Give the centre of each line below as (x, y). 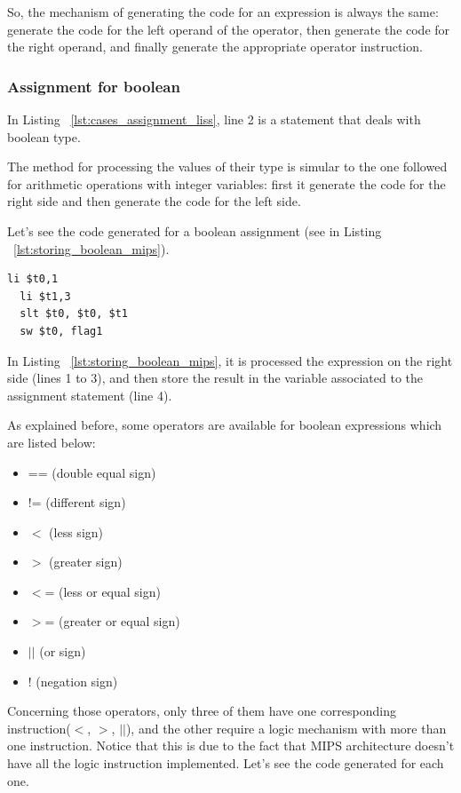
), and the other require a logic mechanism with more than (286, 728)
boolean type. (44, 136)
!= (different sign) (77, 502)
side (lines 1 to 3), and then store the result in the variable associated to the (215, 378)
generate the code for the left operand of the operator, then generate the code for (229, 29)
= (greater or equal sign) (112, 621)
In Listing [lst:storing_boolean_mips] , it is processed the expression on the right (230, 360)
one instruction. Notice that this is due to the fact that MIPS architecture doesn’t (231, 745)
